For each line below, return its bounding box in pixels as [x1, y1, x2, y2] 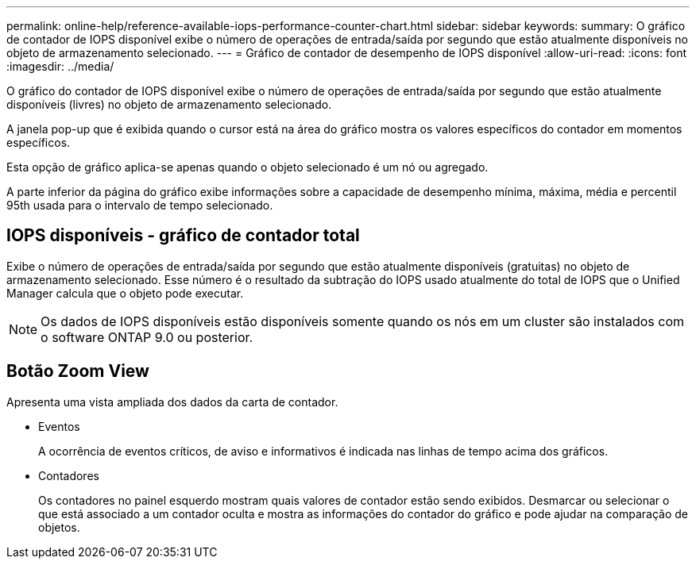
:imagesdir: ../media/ [6, 60, 114, 73]
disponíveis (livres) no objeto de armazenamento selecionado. [6, 98, 332, 111]
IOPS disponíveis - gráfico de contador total [6, 225, 360, 246]
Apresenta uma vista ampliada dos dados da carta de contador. [6, 394, 338, 409]
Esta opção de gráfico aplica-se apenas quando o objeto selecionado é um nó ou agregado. [6, 160, 489, 174]
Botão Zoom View [6, 361, 149, 382]
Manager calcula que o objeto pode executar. [6, 286, 244, 300]
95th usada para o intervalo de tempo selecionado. [6, 198, 273, 212]
